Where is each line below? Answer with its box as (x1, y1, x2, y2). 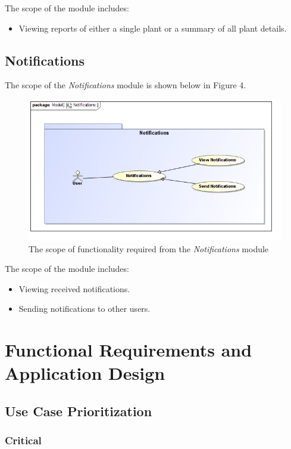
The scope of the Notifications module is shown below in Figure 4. (5, 79, 246, 91)
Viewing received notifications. (18, 282, 130, 295)
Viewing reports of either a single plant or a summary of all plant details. (18, 21, 287, 34)
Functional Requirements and (5, 337, 252, 362)
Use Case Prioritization (5, 401, 152, 420)
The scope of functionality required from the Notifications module (29, 242, 269, 255)
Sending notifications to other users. (18, 302, 151, 315)
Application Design (5, 361, 165, 385)
